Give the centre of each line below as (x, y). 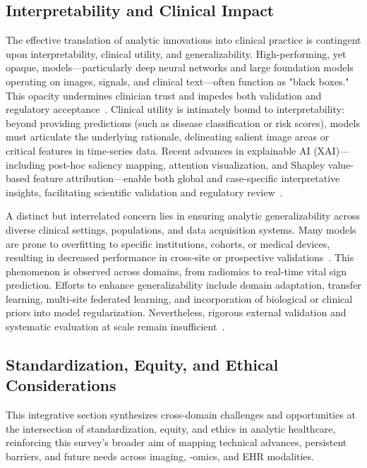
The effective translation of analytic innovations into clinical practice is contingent (183, 40)
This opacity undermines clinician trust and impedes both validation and (164, 95)
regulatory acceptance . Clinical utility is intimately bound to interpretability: (175, 109)
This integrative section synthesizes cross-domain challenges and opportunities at (181, 415)
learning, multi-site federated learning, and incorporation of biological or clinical (179, 298)
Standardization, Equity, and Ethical (142, 365)
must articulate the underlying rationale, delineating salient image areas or (168, 137)
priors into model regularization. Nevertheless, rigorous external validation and (176, 312)
